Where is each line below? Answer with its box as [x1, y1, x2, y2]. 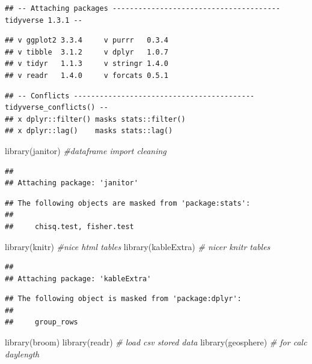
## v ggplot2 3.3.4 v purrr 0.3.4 [5, 36, 169, 45]
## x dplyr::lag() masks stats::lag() [5, 127, 173, 136]
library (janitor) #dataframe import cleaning [5, 144, 167, 157]
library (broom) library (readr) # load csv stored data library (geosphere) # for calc [5, 336, 307, 348]
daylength [5, 347, 40, 360]
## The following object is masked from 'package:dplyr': [5, 294, 242, 303]
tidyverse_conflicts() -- [5, 103, 108, 112]
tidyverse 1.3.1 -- [5, 16, 82, 25]
